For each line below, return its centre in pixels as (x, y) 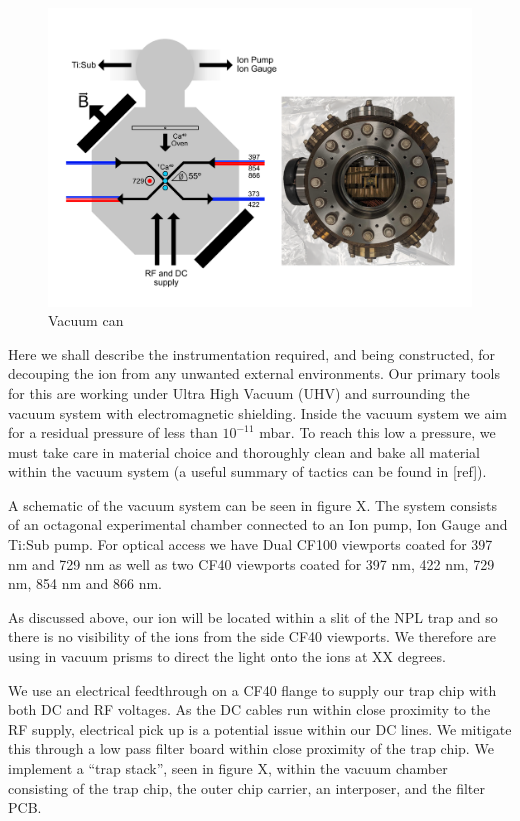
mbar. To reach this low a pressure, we (377, 432)
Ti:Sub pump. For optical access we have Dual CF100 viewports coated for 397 (250, 544)
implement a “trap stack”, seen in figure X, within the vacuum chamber (228, 768)
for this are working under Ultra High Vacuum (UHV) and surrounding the (239, 392)
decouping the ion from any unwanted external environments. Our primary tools (254, 373)
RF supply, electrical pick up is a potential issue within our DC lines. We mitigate (260, 728)
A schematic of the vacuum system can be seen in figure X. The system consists (253, 504)
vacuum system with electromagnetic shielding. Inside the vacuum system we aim (257, 412)
